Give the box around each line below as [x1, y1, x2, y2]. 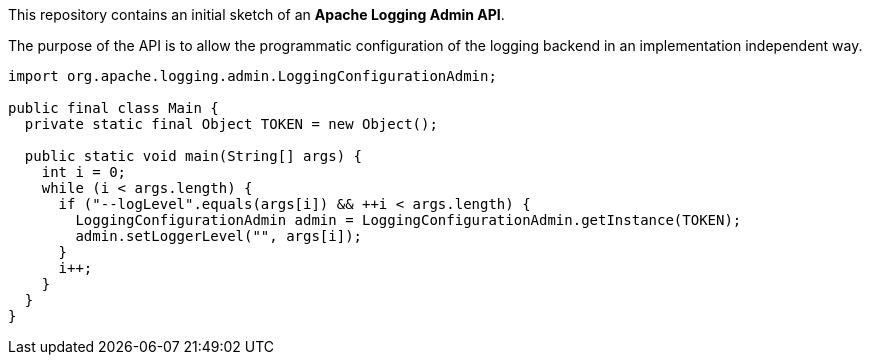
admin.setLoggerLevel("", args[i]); [75, 228, 363, 244]
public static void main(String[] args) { [24, 148, 363, 164]
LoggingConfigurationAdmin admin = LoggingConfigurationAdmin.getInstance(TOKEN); [75, 212, 742, 228]
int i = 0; [41, 164, 127, 180]
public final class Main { [8, 100, 219, 116]
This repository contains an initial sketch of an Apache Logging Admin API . [8, 6, 505, 23]
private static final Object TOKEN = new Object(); [24, 116, 438, 132]
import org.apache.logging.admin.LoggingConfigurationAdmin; [8, 68, 497, 84]
